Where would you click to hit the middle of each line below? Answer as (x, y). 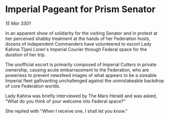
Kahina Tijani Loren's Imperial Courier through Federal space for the (76, 49)
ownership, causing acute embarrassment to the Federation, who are (77, 70)
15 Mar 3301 (18, 23)
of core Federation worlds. (33, 86)
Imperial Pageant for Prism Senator (80, 9)
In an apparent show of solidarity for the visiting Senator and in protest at (81, 33)
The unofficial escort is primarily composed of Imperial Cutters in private (81, 64)
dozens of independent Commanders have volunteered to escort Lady (78, 44)
